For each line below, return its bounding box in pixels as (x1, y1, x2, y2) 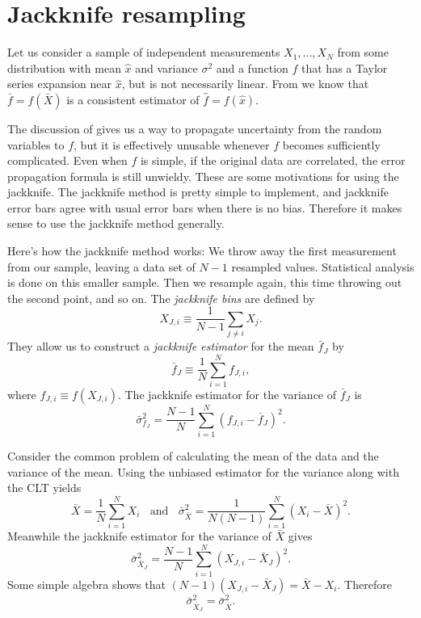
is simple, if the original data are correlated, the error (140, 152, 406, 169)
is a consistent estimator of (66, 90, 200, 107)
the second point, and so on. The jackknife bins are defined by (7, 289, 315, 306)
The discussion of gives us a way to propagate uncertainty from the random (7, 120, 382, 137)
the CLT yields (7, 479, 82, 496)
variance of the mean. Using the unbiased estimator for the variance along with (7, 463, 399, 480)
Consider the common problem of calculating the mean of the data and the (7, 448, 379, 465)
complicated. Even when (7, 152, 128, 169)
